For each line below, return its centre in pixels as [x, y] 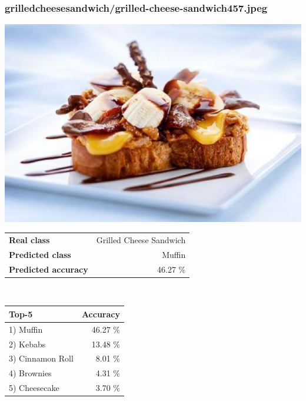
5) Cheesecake [34, 388]
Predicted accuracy [49, 269]
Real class [29, 239]
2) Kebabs [27, 344]
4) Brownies [30, 373]
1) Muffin [26, 329]
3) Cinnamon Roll [41, 358]
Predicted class [40, 254]
